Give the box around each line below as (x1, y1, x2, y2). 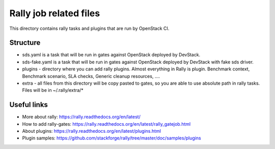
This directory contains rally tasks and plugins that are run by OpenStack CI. (9, 25, 170, 31)
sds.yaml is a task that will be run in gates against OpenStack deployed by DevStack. (22, 52, 201, 58)
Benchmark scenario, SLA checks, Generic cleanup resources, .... (22, 73, 160, 79)
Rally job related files (9, 8, 100, 19)
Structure (9, 39, 41, 47)
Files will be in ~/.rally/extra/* (22, 87, 84, 93)
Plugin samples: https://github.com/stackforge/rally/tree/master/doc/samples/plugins (22, 135, 201, 141)
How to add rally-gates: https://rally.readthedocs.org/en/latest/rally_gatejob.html (22, 121, 191, 127)
